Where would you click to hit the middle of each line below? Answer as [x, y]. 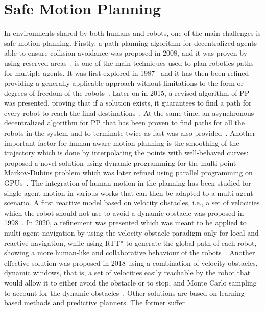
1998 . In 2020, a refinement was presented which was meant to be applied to [125, 223]
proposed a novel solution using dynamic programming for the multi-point [120, 162]
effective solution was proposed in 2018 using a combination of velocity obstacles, [131, 262]
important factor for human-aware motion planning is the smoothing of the [122, 142]
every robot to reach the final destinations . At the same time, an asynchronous [129, 112]
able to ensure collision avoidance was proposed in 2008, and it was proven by [126, 53]
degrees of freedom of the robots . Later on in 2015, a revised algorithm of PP [127, 93]
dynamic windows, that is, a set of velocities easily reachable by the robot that [127, 273]
